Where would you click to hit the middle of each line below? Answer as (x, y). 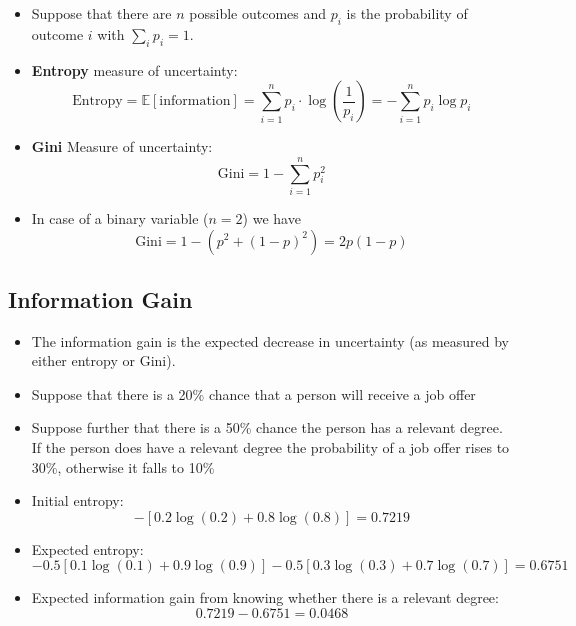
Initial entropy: (77, 500)
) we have (271, 217)
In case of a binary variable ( (120, 217)
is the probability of (407, 13)
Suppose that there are (101, 13)
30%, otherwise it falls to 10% (123, 466)
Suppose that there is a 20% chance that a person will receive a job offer (253, 393)
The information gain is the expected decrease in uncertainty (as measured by (270, 340)
